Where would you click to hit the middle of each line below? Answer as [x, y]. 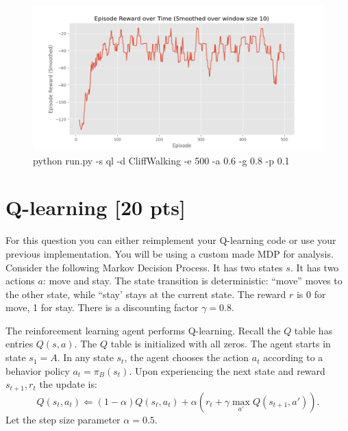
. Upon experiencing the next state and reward [227, 370]
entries [20, 344]
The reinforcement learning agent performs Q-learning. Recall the [143, 330]
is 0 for [311, 294]
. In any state [85, 357]
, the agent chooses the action [187, 357]
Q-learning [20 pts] [96, 207]
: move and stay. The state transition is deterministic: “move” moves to [192, 281]
